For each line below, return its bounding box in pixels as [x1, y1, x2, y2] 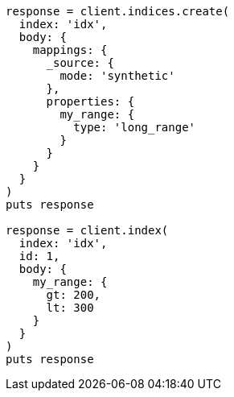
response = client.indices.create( [6, 5, 230, 18]
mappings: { [32, 43, 108, 56]
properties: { [46, 95, 135, 108]
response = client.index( [6, 224, 169, 237]
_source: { [46, 56, 114, 69]
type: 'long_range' [73, 121, 196, 134]
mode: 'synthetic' [60, 69, 175, 82]
